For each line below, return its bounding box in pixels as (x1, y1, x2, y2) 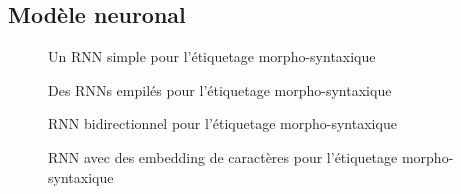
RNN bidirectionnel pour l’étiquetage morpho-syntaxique (48, 113, 397, 134)
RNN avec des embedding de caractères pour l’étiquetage (48, 146, 398, 167)
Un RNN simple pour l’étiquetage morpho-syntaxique (48, 46, 376, 67)
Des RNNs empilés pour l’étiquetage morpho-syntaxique (48, 79, 392, 100)
